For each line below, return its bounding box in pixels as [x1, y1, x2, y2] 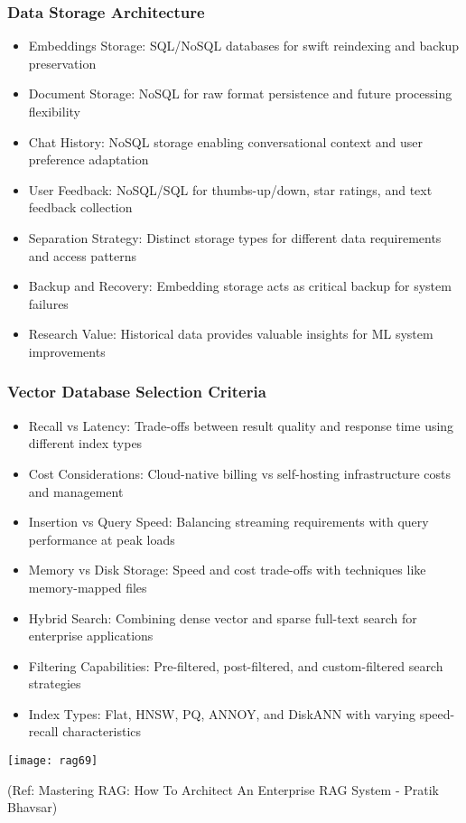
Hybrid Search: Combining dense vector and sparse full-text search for [28, 608, 417, 627]
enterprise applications [28, 626, 154, 645]
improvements [28, 341, 106, 360]
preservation [28, 53, 97, 72]
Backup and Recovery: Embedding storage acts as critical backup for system [28, 276, 452, 295]
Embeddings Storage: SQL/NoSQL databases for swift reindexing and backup [28, 36, 460, 55]
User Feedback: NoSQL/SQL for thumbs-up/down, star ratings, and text [28, 180, 433, 199]
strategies [28, 674, 81, 693]
